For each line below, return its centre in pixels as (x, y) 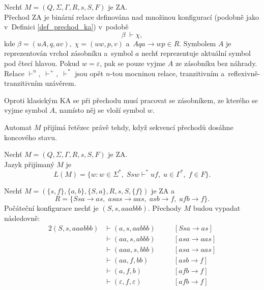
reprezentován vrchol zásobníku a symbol (69, 53)
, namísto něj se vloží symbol (100, 110)
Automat (18, 127)
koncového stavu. (31, 137)
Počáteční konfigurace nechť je (51, 208)
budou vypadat (217, 208)
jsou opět (89, 73)
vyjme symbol (26, 110)
